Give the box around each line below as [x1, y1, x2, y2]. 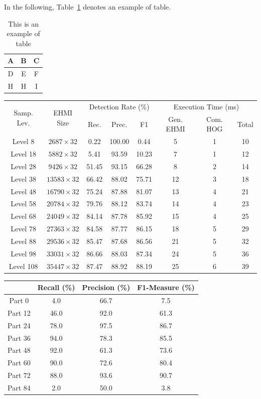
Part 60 [8, 357, 31, 368]
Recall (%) [37, 282, 75, 293]
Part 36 [8, 332, 31, 343]
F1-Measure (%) [137, 282, 195, 293]
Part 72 [8, 370, 31, 380]
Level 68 [11, 211, 36, 221]
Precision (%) [82, 282, 130, 293]
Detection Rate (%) [89, 101, 150, 111]
